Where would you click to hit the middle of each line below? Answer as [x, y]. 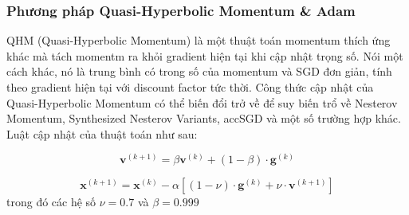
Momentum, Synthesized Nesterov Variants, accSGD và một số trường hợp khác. [204, 118]
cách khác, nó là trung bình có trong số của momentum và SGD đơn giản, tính [199, 71]
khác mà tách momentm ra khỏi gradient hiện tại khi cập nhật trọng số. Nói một [205, 55]
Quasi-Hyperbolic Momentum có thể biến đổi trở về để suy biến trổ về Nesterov [202, 102]
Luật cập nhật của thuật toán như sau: [102, 133]
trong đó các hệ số [51, 202]
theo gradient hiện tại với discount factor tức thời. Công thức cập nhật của [190, 87]
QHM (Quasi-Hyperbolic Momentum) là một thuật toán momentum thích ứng [199, 40]
